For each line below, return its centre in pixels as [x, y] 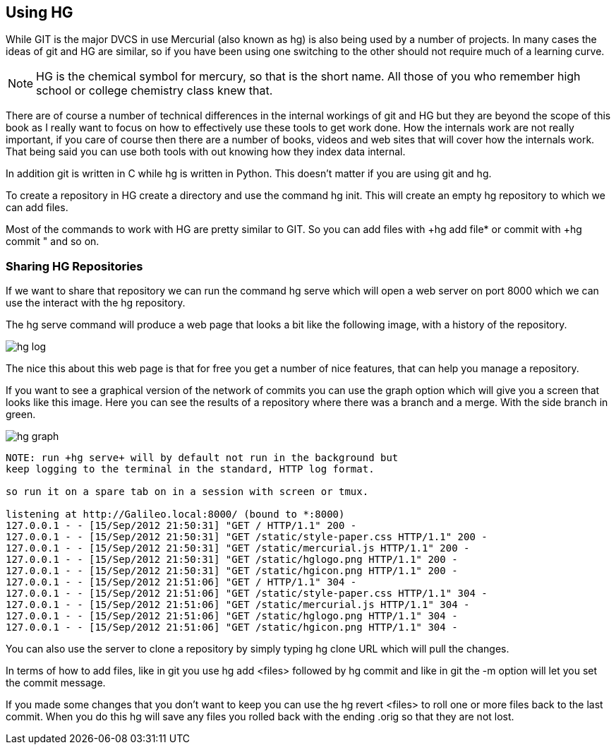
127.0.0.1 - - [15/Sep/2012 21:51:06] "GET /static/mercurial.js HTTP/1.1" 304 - [238, 605]
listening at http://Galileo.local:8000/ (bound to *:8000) [175, 514]
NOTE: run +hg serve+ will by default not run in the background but [202, 458]
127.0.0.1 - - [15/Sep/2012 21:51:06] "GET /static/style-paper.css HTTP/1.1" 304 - [247, 594]
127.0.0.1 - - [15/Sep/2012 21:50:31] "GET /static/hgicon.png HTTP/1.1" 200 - [232, 571]
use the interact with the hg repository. [96, 303]
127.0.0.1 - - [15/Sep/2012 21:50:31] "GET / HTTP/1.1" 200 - [181, 526]
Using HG [40, 12]
